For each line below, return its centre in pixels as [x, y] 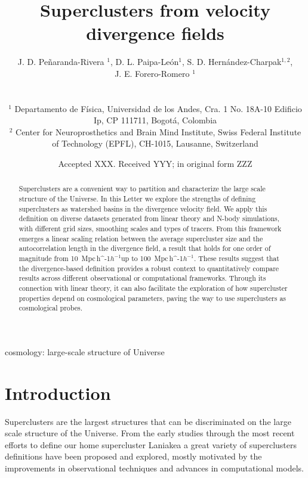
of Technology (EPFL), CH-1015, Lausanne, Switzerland [155, 143]
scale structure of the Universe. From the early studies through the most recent [150, 433]
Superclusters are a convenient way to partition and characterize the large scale [142, 189]
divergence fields [155, 33]
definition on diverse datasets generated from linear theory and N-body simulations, [149, 218]
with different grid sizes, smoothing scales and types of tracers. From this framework [150, 229]
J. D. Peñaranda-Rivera [61, 62]
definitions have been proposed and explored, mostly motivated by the [133, 456]
